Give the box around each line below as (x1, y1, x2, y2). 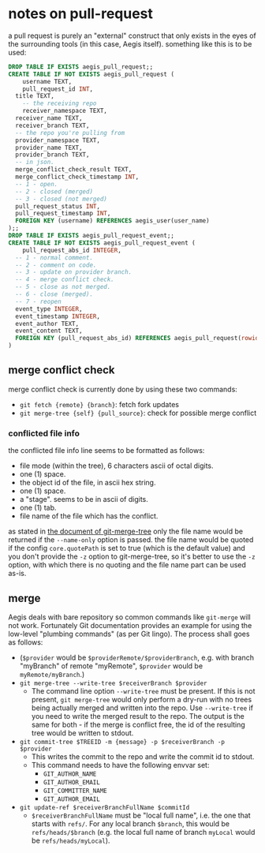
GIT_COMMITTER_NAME (43, 787, 108, 795)
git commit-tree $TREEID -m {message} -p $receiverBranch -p (19, 738, 226, 746)
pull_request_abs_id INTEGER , (22, 246, 122, 254)
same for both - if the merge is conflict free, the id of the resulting (31, 720, 246, 729)
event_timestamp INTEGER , (15, 312, 101, 320)
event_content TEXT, (15, 327, 83, 335)
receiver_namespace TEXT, (22, 107, 108, 115)
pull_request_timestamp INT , (15, 210, 111, 218)
